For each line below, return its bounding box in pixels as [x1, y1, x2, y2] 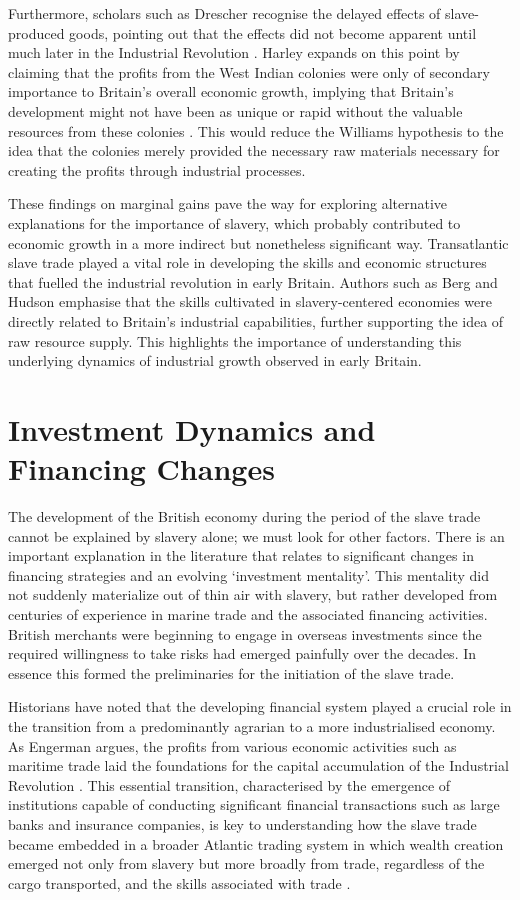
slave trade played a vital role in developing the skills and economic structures [8, 252, 487, 273]
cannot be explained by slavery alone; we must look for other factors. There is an [8, 525, 505, 546]
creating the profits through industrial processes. [8, 159, 306, 180]
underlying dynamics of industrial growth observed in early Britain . [8, 350, 422, 371]
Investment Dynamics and [8, 408, 376, 449]
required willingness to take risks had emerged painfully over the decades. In [8, 643, 477, 664]
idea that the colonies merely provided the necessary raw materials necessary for [8, 140, 500, 161]
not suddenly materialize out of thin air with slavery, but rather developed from [8, 584, 498, 605]
